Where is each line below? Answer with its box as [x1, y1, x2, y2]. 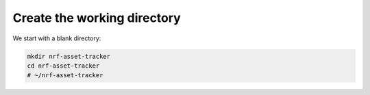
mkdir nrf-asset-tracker [27, 52, 111, 60]
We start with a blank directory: [12, 34, 101, 42]
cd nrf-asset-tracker [27, 62, 100, 70]
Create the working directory [12, 10, 181, 25]
